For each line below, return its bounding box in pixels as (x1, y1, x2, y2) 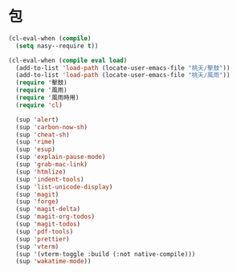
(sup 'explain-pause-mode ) (15, 153, 106, 161)
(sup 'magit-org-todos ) (15, 213, 95, 221)
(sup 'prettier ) (15, 234, 70, 243)
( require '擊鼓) (15, 79, 67, 87)
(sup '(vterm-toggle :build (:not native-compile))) (15, 250, 196, 258)
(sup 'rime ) (15, 138, 56, 146)
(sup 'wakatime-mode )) (15, 258, 92, 266)
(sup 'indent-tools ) (15, 175, 84, 183)
